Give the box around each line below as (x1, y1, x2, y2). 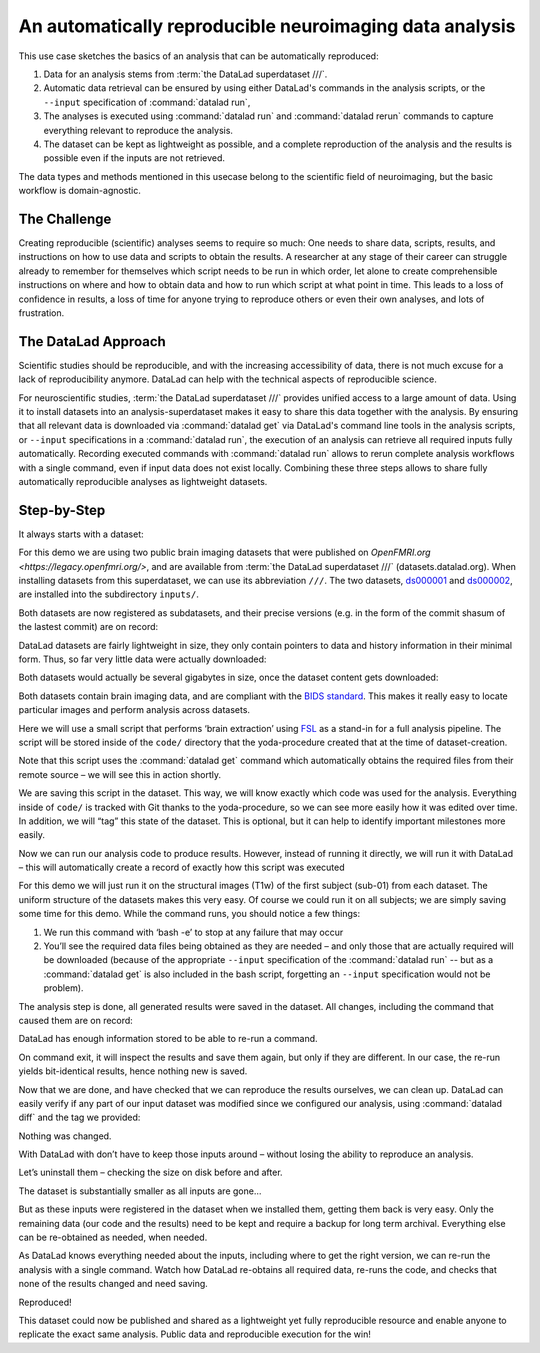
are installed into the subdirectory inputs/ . (18, 588, 200, 600)
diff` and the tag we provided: (18, 1111, 141, 1124)
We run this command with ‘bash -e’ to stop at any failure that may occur (43, 926, 344, 938)
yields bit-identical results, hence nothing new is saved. (18, 1065, 248, 1077)
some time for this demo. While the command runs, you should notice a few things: (18, 908, 361, 920)
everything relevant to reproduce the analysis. (43, 124, 234, 136)
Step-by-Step (18, 501, 106, 519)
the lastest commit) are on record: (18, 621, 159, 633)
